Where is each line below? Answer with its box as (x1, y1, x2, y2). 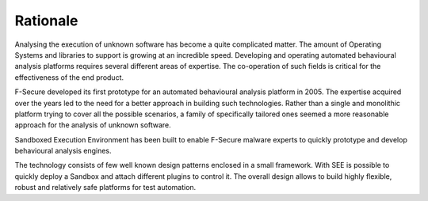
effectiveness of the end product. (14, 72, 124, 82)
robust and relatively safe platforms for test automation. (14, 183, 197, 192)
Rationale (14, 12, 78, 29)
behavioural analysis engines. (14, 146, 112, 156)
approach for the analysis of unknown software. (14, 120, 172, 130)
